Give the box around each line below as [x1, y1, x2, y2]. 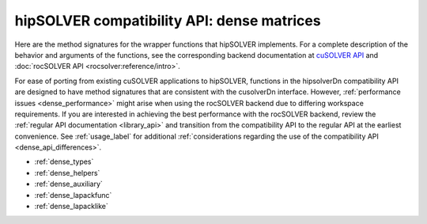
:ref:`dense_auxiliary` [34, 179, 103, 189]
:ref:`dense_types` [34, 157, 94, 166]
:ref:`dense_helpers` [34, 168, 100, 177]
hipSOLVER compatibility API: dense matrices [14, 12, 321, 29]
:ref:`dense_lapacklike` [34, 202, 108, 211]
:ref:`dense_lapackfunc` [34, 190, 112, 199]
